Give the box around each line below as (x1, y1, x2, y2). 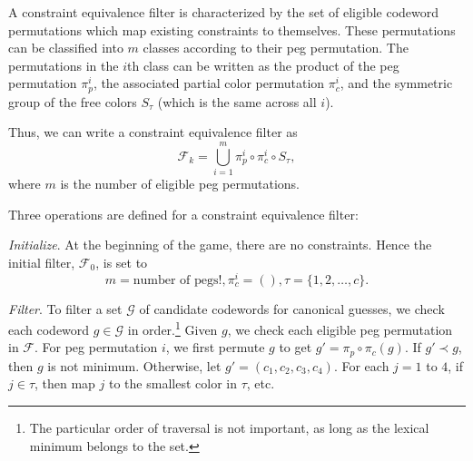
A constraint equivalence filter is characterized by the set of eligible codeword (8, 3, 439, 21)
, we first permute (165, 338, 265, 357)
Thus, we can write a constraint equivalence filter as (8, 123, 298, 142)
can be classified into (8, 38, 123, 57)
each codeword (8, 319, 90, 338)
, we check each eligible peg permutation (227, 319, 453, 338)
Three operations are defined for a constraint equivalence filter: (8, 204, 359, 223)
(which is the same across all (157, 92, 317, 111)
